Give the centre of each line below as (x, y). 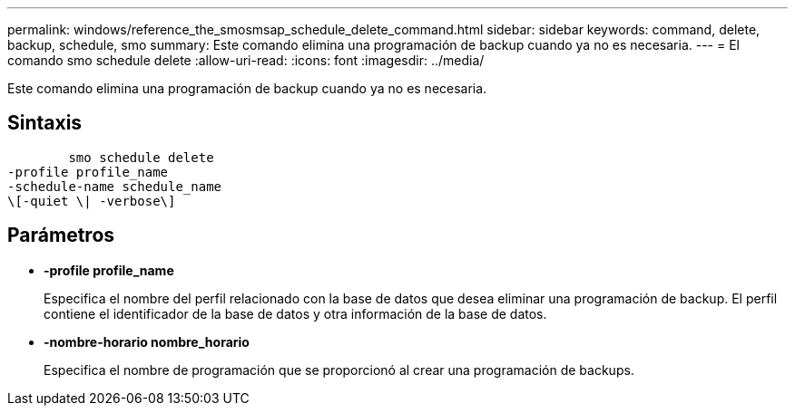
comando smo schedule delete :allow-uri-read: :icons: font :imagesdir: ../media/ (246, 60)
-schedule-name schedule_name (115, 186)
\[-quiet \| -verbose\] (92, 201)
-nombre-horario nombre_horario (147, 341)
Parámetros (61, 235)
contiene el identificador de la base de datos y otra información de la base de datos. (295, 313)
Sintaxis (45, 123)
